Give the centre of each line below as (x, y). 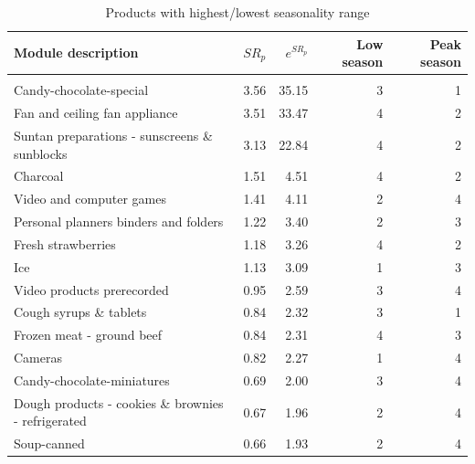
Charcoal (39, 176)
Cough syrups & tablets (80, 312)
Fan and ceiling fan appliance (96, 113)
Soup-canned (49, 443)
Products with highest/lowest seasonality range (237, 12)
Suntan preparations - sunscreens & (113, 135)
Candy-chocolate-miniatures (92, 380)
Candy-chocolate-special (81, 90)
